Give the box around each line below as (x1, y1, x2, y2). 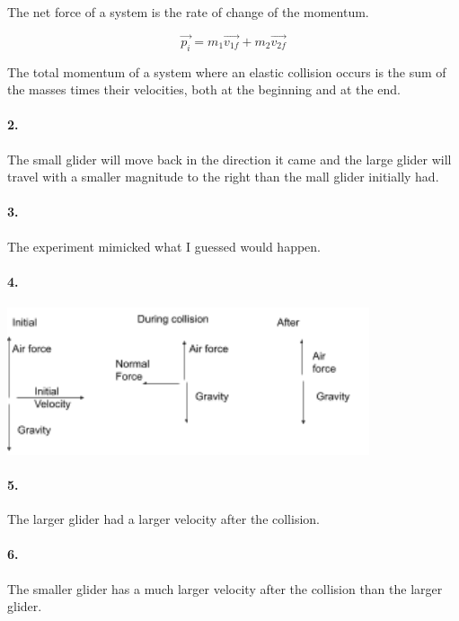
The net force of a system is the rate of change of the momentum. (7, 3, 369, 21)
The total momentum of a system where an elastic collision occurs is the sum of (7, 62, 446, 81)
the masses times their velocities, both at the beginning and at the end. (7, 80, 401, 99)
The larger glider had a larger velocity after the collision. (7, 510, 320, 528)
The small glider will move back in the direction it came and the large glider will (7, 149, 452, 168)
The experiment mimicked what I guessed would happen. (7, 236, 322, 255)
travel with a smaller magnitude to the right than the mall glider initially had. (7, 167, 439, 186)
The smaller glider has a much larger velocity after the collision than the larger (7, 579, 443, 598)
